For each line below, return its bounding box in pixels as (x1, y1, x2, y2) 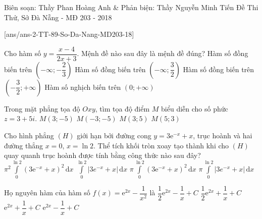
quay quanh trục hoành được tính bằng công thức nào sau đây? (4, 150, 201, 160)
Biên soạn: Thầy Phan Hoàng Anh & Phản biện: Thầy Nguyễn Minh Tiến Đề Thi (4, 2, 258, 12)
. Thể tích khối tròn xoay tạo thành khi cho (93, 140, 229, 150)
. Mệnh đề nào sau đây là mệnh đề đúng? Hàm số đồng (77, 48, 248, 59)
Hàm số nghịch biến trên (44, 81, 121, 92)
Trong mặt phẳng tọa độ (4, 103, 80, 114)
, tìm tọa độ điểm (95, 103, 150, 114)
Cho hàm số (4, 48, 41, 59)
